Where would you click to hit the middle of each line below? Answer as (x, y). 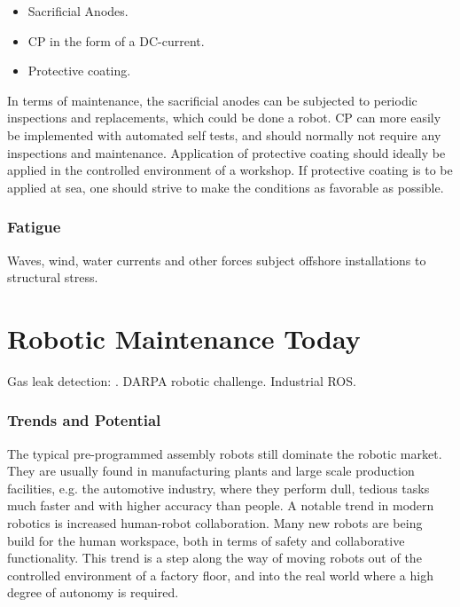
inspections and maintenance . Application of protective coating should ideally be (226, 152)
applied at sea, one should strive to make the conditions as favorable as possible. (226, 187)
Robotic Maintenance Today (184, 338)
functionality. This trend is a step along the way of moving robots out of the (214, 558)
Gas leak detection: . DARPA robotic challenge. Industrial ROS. (182, 380)
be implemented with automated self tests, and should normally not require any (224, 134)
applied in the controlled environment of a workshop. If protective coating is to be (230, 170)
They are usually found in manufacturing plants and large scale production (211, 471)
